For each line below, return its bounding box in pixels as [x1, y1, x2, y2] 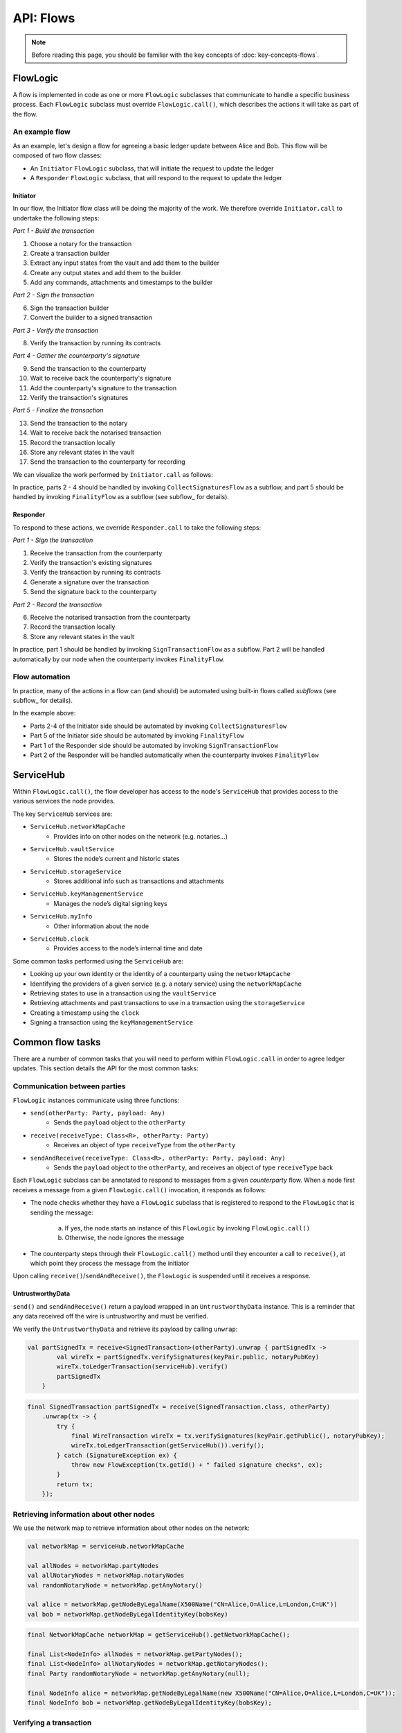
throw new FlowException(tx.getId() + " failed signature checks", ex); [71, 1461, 323, 1469]
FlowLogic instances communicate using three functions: [12, 1096, 180, 1104]
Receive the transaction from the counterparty [30, 548, 163, 557]
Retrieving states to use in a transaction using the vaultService [30, 989, 217, 998]
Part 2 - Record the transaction [12, 600, 102, 609]
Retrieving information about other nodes [12, 1509, 155, 1519]
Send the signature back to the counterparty [30, 588, 157, 596]
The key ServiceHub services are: [12, 810, 113, 818]
